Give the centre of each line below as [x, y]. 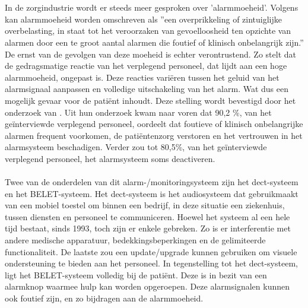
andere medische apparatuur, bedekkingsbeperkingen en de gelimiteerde [135, 240]
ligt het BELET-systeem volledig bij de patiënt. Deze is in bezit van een [136, 274]
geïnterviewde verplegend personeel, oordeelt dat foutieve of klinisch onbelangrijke [154, 124]
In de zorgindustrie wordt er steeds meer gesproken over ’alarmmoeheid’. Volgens [152, 7]
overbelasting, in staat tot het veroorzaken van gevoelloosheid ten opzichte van [148, 31]
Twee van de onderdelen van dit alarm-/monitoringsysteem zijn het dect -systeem [152, 182]
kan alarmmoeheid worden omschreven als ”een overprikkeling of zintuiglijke [144, 19]
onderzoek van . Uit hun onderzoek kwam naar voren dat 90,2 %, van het [138, 112]
